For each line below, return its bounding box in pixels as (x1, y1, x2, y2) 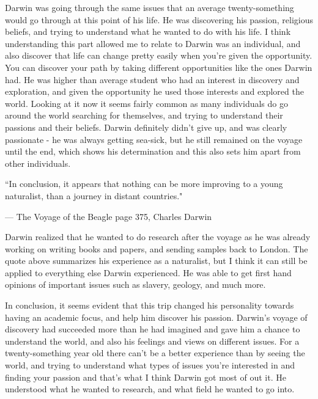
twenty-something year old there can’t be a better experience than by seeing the (5, 346, 305, 359)
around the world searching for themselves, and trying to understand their (5, 109, 283, 122)
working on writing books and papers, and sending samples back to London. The (5, 242, 308, 255)
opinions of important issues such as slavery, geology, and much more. (5, 278, 266, 291)
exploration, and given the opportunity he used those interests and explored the (5, 85, 304, 98)
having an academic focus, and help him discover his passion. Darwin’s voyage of (5, 310, 308, 323)
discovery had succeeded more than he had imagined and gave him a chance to (5, 323, 300, 335)
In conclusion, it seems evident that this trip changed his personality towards (5, 299, 294, 312)
